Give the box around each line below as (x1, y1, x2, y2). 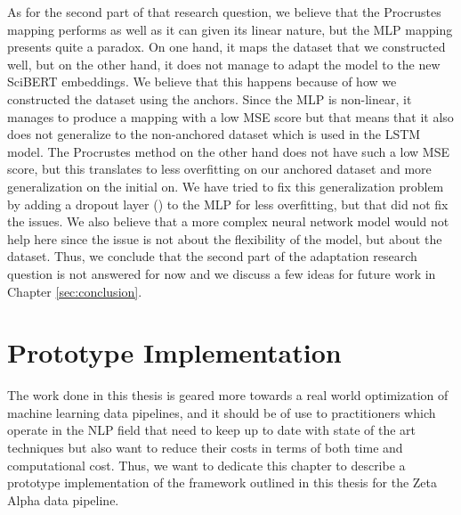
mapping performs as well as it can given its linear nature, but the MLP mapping (7, 20, 453, 38)
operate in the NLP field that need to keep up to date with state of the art (7, 421, 417, 439)
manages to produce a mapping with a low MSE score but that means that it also (7, 107, 454, 126)
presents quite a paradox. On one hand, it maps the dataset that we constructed (7, 37, 446, 56)
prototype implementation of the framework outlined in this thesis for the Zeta (7, 473, 438, 492)
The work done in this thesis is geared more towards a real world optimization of (7, 386, 449, 405)
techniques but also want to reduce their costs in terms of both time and (7, 438, 403, 456)
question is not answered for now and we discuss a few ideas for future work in (7, 264, 436, 282)
